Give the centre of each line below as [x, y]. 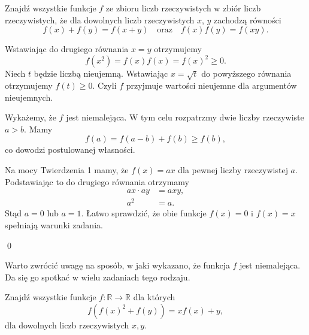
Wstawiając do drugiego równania [67, 49]
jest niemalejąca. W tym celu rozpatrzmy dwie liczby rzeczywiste [185, 117]
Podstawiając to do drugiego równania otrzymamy [97, 181]
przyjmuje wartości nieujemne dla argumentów [211, 85]
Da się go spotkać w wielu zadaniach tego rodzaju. [98, 277]
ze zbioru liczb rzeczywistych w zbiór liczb [183, 8]
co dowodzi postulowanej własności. [70, 150]
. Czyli [104, 85]
